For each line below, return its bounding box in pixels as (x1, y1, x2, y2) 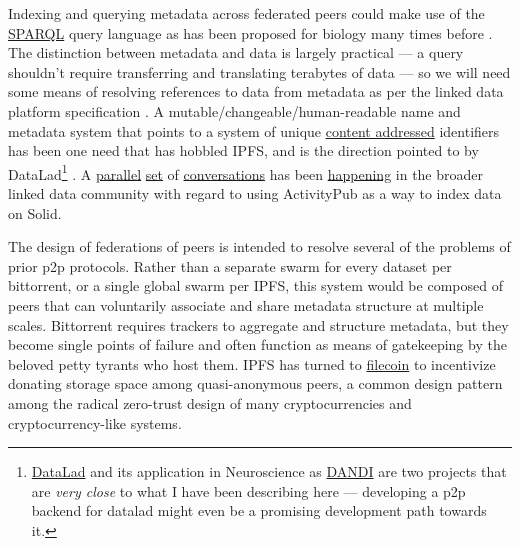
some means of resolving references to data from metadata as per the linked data (8, 81, 504, 102)
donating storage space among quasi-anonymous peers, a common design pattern (8, 373, 503, 394)
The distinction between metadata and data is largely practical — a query (8, 42, 464, 63)
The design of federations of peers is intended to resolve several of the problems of (8, 236, 511, 257)
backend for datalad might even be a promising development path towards (31, 500, 487, 521)
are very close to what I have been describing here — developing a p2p (31, 480, 466, 501)
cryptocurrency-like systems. (8, 412, 182, 433)
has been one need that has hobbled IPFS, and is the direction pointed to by (8, 140, 479, 161)
